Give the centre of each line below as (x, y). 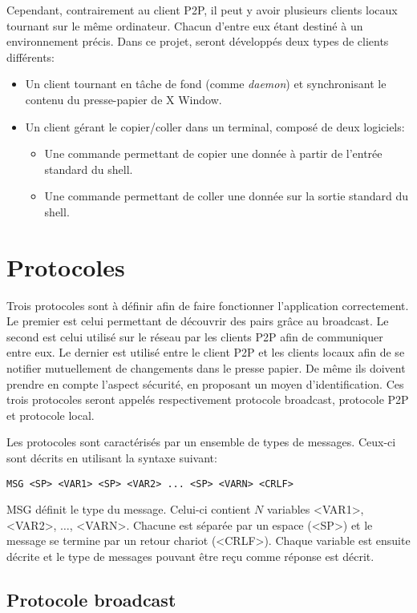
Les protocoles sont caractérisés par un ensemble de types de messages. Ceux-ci (201, 442)
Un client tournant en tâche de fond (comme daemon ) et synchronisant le (206, 84)
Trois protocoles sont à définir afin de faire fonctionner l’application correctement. (208, 305)
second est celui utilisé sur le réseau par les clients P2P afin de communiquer (195, 336)
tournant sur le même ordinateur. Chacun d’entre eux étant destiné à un (185, 25)
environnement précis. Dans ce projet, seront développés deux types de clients (198, 41)
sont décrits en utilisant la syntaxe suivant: (112, 458)
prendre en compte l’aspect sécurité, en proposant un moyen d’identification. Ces (205, 383)
